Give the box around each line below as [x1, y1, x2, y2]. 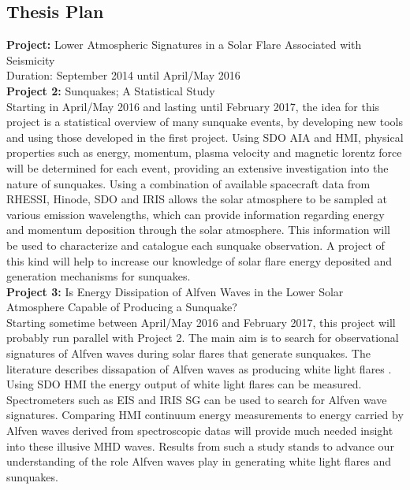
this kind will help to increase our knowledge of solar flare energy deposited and [6, 252, 392, 269]
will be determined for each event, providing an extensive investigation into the [6, 159, 389, 176]
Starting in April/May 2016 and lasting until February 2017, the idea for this [6, 98, 380, 114]
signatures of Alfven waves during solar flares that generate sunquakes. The [6, 345, 371, 362]
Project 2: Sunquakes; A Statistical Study [6, 82, 215, 98]
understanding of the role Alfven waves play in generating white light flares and [6, 453, 392, 470]
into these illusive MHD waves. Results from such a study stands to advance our [6, 437, 394, 454]
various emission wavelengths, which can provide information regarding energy [6, 206, 385, 222]
